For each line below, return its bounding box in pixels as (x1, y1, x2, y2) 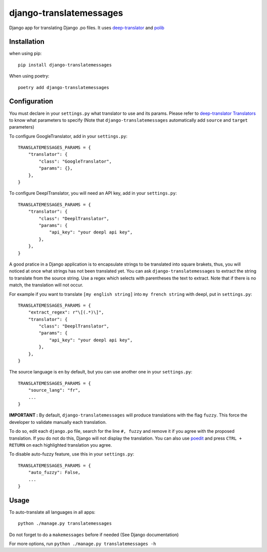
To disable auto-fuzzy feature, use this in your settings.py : (9, 451, 134, 457)
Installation (9, 38, 44, 46)
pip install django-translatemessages (18, 62, 112, 68)
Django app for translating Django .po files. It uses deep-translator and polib (9, 25, 165, 31)
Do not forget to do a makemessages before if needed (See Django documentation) (9, 532, 179, 538)
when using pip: (9, 50, 42, 56)
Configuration (9, 97, 53, 106)
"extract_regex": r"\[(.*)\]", (28, 310, 104, 315)
